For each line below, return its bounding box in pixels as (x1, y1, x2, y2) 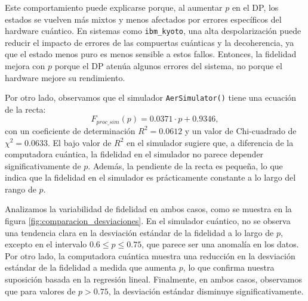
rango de (5, 182, 36, 195)
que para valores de (5, 284, 76, 297)
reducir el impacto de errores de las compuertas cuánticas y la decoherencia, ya (5, 36, 294, 48)
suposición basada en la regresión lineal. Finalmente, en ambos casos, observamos (5, 273, 302, 286)
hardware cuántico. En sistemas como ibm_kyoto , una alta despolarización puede (5, 24, 301, 37)
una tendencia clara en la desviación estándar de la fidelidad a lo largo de (5, 226, 274, 238)
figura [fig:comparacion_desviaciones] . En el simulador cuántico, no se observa (5, 215, 291, 227)
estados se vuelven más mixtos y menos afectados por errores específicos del (5, 13, 282, 25)
